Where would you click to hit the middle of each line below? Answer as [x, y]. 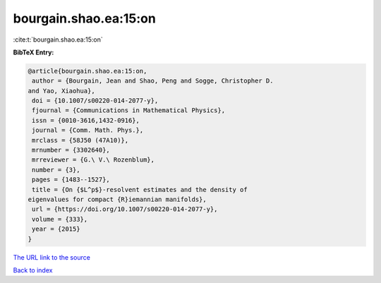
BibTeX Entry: [34, 52]
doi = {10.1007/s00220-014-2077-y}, [95, 101]
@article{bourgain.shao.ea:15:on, [87, 71]
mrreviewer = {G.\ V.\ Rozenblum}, [93, 160]
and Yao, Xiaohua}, [61, 91]
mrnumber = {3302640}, [71, 150]
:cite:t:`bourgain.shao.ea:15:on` [58, 40]
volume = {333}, [60, 219]
